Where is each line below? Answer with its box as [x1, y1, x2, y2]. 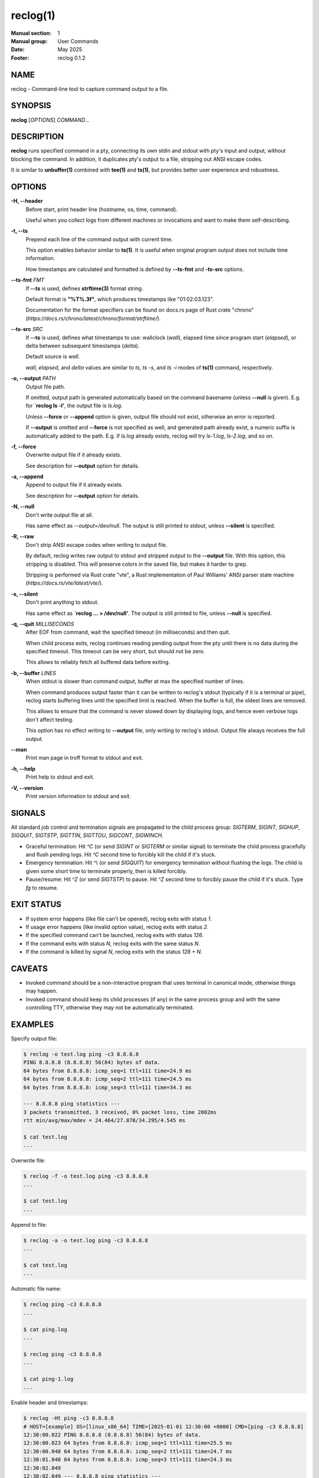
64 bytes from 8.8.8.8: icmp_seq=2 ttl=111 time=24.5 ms [23, 1076, 192, 1082]
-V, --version [11, 784, 44, 792]
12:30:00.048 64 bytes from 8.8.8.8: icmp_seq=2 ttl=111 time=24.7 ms [23, 1448, 233, 1454]
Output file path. [25, 383, 66, 390]
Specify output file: [11, 1035, 57, 1042]
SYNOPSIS [11, 101, 51, 111]
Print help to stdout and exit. [25, 773, 95, 780]
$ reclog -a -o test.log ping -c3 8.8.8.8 [23, 1237, 148, 1244]
